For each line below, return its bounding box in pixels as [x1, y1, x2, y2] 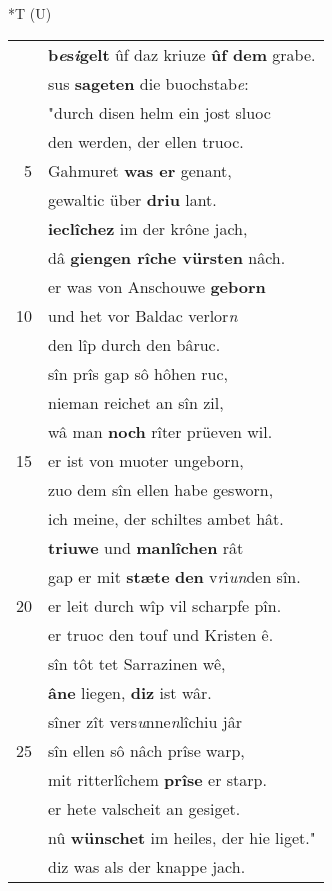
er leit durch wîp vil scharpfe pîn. [48, 593, 282, 617]
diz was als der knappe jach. [48, 854, 246, 878]
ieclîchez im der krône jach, [48, 216, 248, 240]
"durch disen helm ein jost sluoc [48, 100, 271, 124]
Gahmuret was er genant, [48, 158, 232, 182]
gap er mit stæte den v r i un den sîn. [48, 564, 301, 588]
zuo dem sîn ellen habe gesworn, [48, 477, 274, 501]
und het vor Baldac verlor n [48, 303, 238, 327]
